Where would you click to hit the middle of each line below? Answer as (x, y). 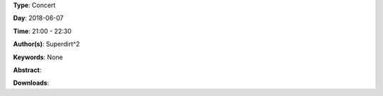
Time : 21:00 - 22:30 (43, 31)
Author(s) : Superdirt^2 (46, 44)
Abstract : (27, 70)
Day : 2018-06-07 (38, 18)
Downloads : (31, 83)
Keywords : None (38, 57)
